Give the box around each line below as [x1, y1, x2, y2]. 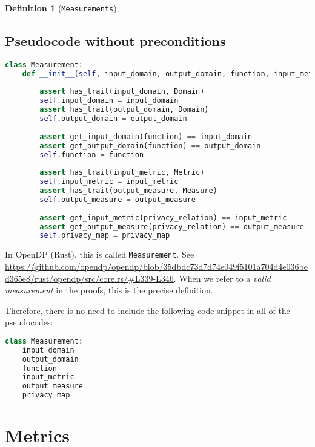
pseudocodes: [5, 316, 53, 328]
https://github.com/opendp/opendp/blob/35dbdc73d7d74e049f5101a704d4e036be [5, 260, 308, 273]
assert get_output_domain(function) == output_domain [39, 141, 261, 150]
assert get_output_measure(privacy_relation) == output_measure [39, 222, 304, 231]
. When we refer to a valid [173, 272, 271, 284]
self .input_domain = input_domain [39, 96, 179, 105]
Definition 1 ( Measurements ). [5, 2, 119, 14]
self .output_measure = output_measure [39, 195, 196, 204]
